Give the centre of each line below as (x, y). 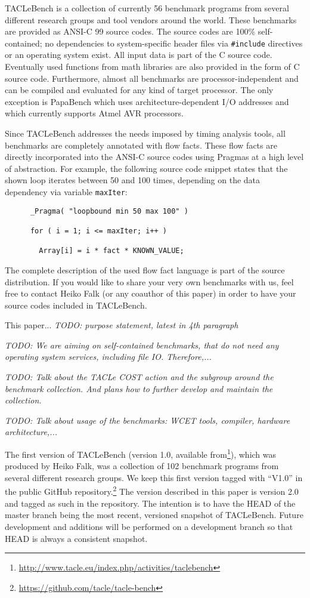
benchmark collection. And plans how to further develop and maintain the (139, 388)
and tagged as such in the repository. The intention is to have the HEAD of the (150, 503)
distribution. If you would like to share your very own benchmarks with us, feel (149, 281)
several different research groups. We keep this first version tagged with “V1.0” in (154, 477)
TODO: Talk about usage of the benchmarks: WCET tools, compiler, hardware (148, 420)
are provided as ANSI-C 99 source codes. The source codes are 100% (130, 31)
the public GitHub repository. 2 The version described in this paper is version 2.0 (152, 491)
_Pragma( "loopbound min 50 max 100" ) (109, 211)
